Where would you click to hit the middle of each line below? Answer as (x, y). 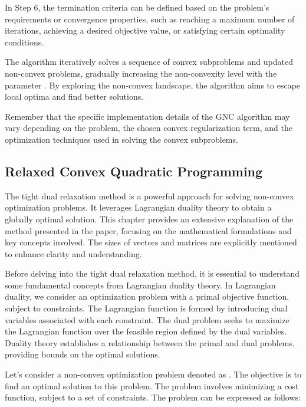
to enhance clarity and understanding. (73, 253)
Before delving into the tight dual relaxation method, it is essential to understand (152, 273)
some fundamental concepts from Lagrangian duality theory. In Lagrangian (140, 285)
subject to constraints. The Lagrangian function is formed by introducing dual (146, 308)
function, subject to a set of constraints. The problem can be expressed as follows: (153, 397)
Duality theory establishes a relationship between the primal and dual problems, (150, 342)
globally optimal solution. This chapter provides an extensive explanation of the (149, 219)
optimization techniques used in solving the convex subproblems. (121, 139)
